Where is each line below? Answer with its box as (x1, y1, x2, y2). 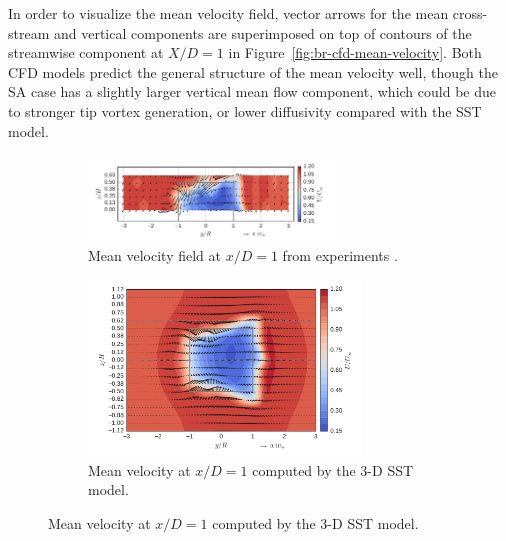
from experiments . (282, 245, 398, 266)
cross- (452, 3, 488, 23)
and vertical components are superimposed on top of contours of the (53, 22, 472, 43)
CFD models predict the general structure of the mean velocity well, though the (8, 61, 498, 82)
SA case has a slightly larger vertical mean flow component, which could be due (8, 81, 496, 102)
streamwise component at (8, 42, 164, 63)
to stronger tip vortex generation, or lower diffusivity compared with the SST (8, 100, 482, 121)
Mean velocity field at (88, 245, 221, 266)
